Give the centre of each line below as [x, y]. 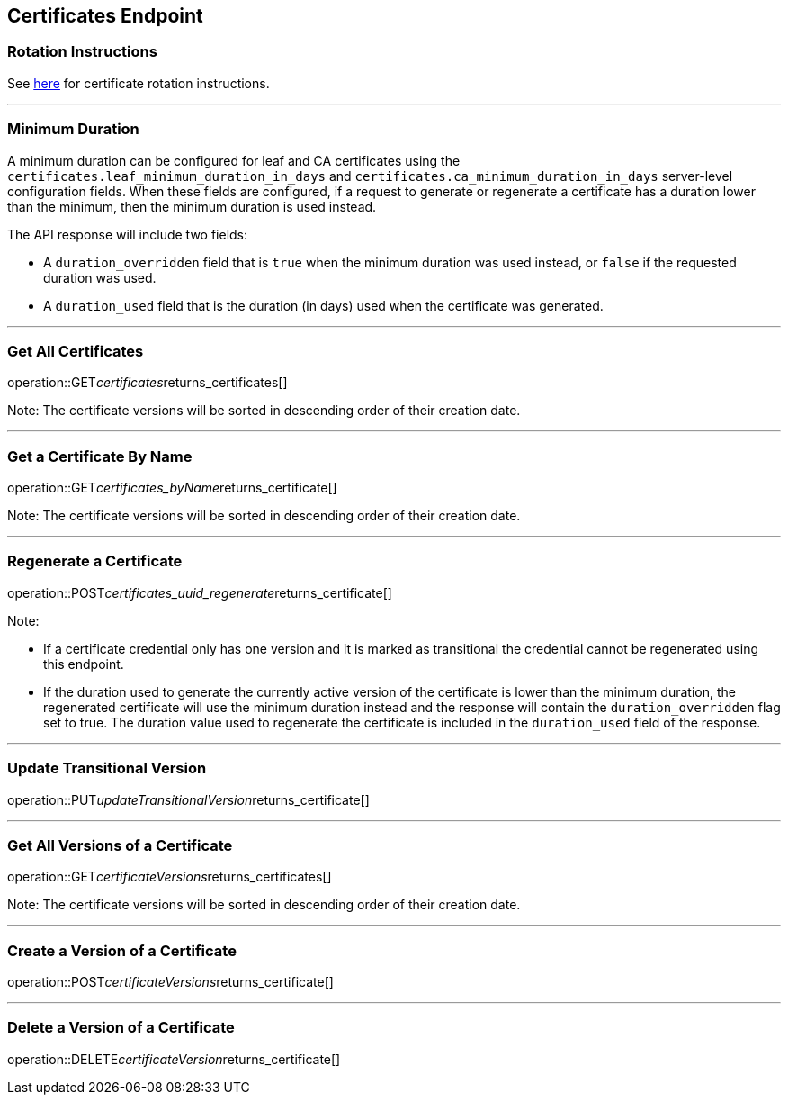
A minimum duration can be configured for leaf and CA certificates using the [234, 160]
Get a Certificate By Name [100, 456]
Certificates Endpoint [105, 16]
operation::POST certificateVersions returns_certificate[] [170, 982]
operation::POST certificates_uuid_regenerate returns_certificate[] [200, 592]
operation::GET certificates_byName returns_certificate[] [172, 488]
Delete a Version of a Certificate [121, 1028]
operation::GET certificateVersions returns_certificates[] [170, 877]
